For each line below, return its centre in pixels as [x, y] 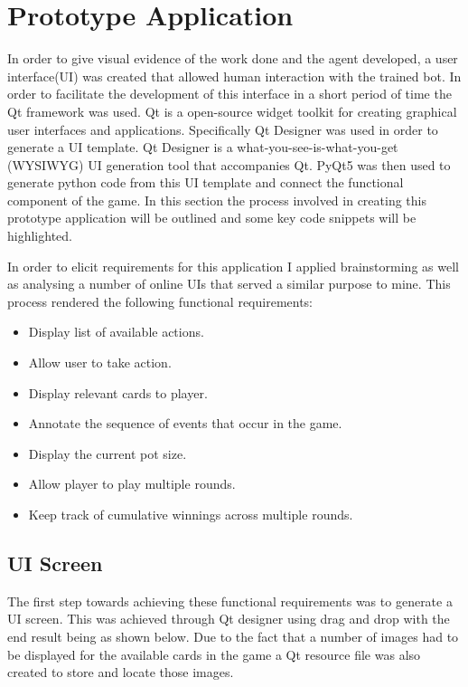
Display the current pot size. [108, 453]
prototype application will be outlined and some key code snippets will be [212, 218]
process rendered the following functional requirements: [160, 301]
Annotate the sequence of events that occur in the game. [185, 423]
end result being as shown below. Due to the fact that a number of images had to [233, 636]
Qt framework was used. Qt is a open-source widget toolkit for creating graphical [232, 111]
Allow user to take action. [100, 363]
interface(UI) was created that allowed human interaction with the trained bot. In [234, 76]
